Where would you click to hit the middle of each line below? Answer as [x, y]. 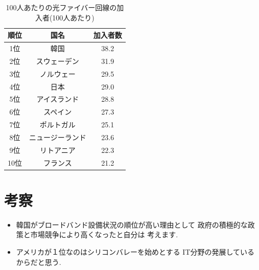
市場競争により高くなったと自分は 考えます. [104, 234]
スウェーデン [57, 61]
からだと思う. [39, 262]
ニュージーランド [58, 137]
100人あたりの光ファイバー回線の [61, 7]
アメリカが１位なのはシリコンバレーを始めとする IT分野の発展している [135, 252]
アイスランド [58, 99]
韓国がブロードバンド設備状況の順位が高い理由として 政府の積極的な [132, 224]
